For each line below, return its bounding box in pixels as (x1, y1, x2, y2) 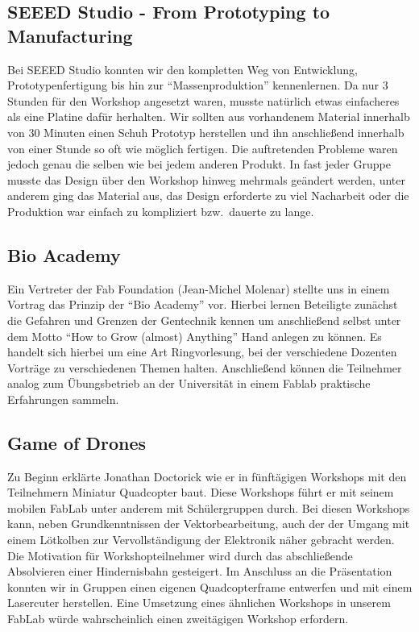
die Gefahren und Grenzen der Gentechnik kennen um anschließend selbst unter (7, 311, 401, 328)
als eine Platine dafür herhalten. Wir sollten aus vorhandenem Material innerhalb (7, 108, 410, 125)
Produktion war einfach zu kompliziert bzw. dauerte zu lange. (7, 202, 314, 219)
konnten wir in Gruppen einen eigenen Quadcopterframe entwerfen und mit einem (7, 578, 413, 595)
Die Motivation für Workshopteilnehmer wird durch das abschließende (7, 547, 353, 563)
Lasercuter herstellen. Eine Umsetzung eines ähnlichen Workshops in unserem (7, 594, 391, 611)
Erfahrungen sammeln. (7, 390, 119, 407)
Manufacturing (7, 23, 133, 48)
